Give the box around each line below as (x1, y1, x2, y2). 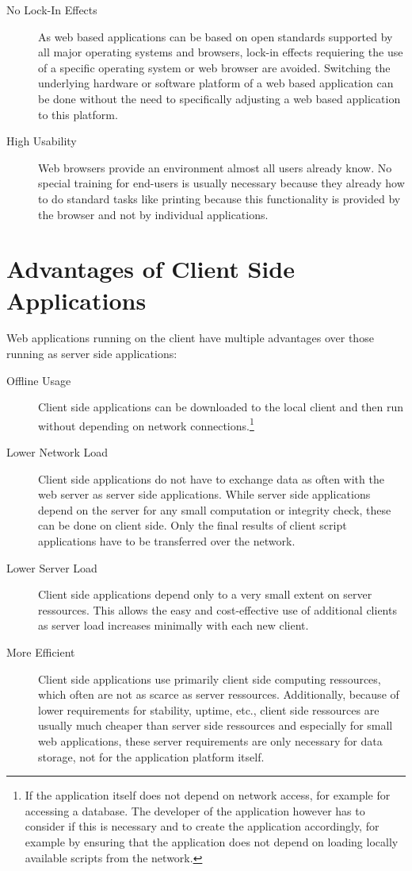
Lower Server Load (6, 559, 97, 576)
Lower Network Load (6, 444, 109, 461)
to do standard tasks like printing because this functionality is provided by (38, 190, 401, 206)
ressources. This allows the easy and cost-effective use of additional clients (38, 601, 397, 618)
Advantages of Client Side (6, 252, 295, 285)
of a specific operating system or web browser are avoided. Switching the (38, 59, 391, 75)
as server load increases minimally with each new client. (38, 617, 309, 634)
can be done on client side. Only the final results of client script (38, 517, 347, 534)
